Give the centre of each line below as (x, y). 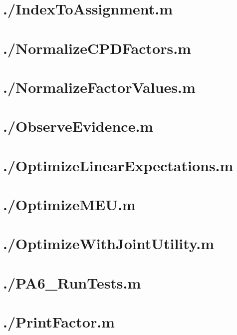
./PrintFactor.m (59, 322)
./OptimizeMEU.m (69, 204)
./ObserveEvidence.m (78, 126)
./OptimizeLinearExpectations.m (118, 165)
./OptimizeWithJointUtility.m (109, 243)
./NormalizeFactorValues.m (99, 87)
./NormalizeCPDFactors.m (97, 48)
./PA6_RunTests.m (72, 282)
